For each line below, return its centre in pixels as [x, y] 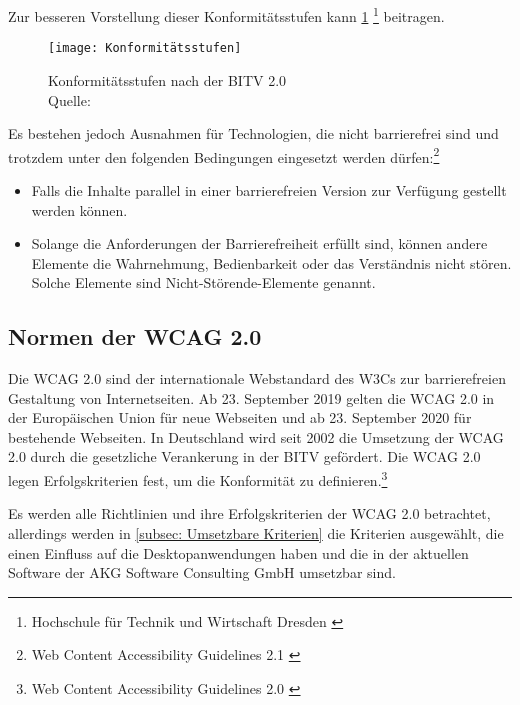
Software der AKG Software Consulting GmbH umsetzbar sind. [202, 572]
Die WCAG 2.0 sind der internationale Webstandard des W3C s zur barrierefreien [257, 378]
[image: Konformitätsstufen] [145, 48]
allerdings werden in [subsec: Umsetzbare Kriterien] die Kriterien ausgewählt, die [256, 532]
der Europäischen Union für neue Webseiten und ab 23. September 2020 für [240, 417]
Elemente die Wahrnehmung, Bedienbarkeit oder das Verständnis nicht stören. [271, 262]
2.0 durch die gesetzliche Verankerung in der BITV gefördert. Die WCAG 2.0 [244, 456]
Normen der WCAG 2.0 [135, 336]
